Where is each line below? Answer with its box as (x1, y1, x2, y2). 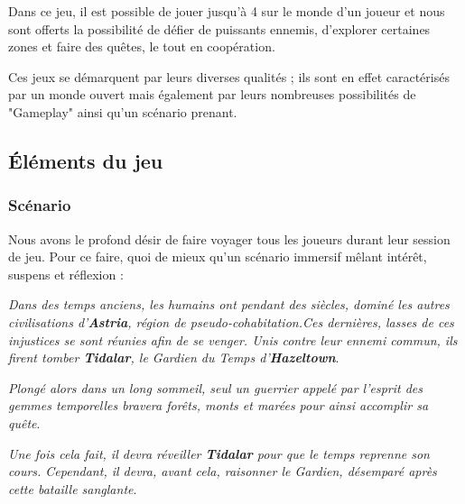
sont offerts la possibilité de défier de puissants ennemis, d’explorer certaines (8, 19, 431, 38)
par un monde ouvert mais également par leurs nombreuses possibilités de (8, 85, 416, 104)
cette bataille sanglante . (8, 479, 137, 498)
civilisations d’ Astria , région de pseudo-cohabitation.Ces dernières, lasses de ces (8, 312, 454, 331)
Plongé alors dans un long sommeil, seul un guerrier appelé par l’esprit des (8, 378, 423, 397)
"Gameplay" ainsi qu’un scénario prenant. (8, 102, 237, 121)
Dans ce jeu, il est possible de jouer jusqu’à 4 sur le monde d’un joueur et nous (8, 2, 445, 20)
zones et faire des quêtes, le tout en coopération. (8, 37, 275, 56)
